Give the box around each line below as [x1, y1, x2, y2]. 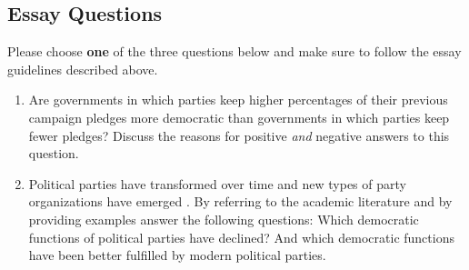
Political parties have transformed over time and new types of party [28, 174, 406, 193]
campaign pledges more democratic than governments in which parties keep [28, 107, 450, 126]
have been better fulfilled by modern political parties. [28, 245, 326, 265]
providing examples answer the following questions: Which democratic [28, 209, 419, 228]
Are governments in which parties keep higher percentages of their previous [28, 90, 448, 109]
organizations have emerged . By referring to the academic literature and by [28, 192, 453, 211]
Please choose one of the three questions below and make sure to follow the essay [7, 42, 462, 61]
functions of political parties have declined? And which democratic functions [28, 227, 454, 246]
